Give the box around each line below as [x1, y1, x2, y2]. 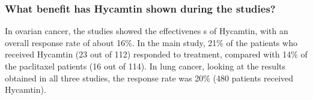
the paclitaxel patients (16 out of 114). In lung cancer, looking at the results [5, 60, 285, 72]
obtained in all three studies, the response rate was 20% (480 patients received [5, 71, 294, 84]
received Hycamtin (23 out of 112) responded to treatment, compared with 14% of [5, 48, 308, 60]
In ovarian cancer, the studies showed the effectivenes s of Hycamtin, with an [5, 25, 288, 37]
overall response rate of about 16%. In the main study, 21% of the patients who [5, 36, 297, 49]
